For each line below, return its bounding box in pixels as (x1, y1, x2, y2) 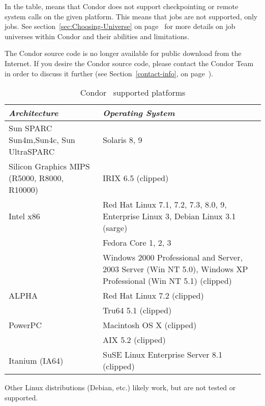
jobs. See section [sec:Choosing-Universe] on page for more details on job (5, 21, 235, 32)
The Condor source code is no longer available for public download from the (5, 48, 242, 59)
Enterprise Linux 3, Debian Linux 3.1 (103, 210, 236, 222)
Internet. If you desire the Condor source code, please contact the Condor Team (5, 57, 254, 68)
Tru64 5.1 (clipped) (103, 304, 172, 316)
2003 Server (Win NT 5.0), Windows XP (103, 263, 248, 275)
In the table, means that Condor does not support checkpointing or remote (5, 1, 239, 11)
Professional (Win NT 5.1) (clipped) (103, 275, 232, 287)
